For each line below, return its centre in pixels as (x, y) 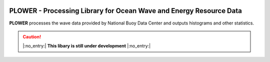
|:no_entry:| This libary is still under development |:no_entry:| (87, 46)
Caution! (32, 36)
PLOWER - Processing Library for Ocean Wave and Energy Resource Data (125, 11)
